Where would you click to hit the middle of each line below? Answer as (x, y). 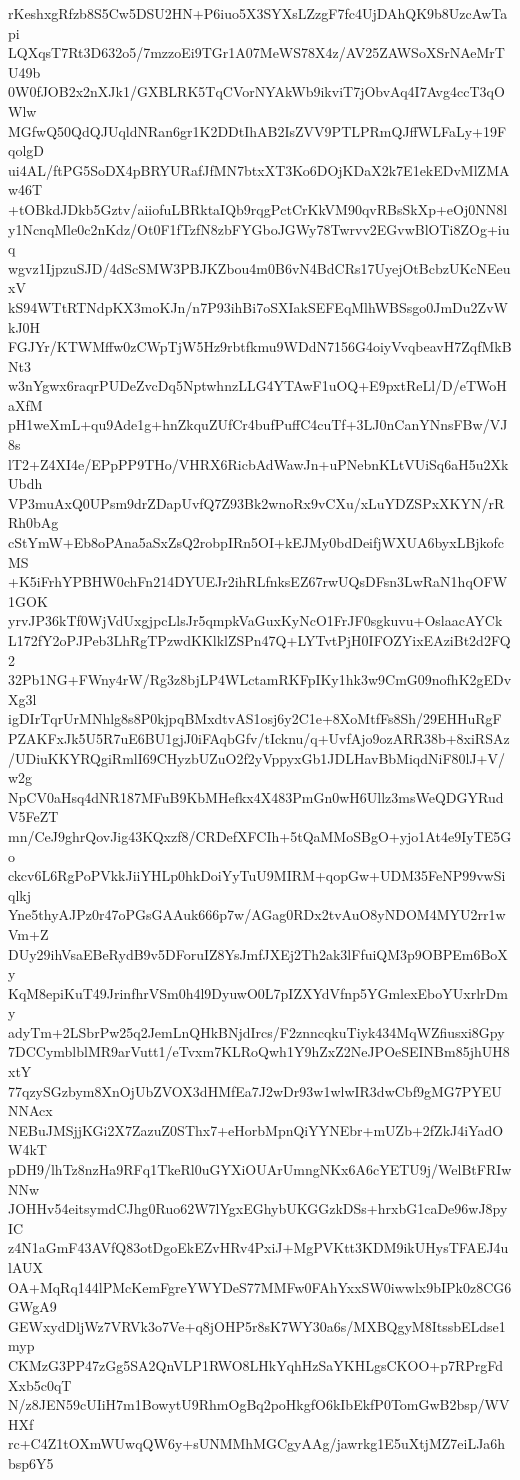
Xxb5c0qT (40, 1384)
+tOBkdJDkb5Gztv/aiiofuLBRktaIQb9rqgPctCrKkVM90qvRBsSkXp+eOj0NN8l (258, 208)
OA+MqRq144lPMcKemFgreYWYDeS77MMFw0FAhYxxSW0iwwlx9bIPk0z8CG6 (260, 1286)
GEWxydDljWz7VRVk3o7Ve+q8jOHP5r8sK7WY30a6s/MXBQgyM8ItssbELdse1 (257, 1325)
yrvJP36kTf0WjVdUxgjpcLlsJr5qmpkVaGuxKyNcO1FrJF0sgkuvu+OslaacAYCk (255, 620)
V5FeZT (33, 816)
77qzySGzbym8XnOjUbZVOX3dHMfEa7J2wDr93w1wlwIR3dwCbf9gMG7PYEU (255, 1090)
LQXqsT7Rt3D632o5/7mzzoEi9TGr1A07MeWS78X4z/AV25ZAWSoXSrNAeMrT (256, 52)
